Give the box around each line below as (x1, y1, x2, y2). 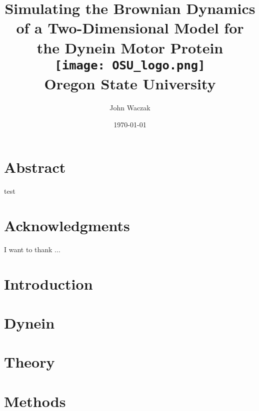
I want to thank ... (4, 244, 60, 254)
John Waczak (109, 102, 150, 112)
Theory (4, 352, 55, 372)
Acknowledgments (4, 215, 130, 235)
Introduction (4, 273, 93, 294)
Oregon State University (44, 73, 216, 94)
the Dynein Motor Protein (36, 37, 223, 57)
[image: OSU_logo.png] (54, 58, 205, 72)
